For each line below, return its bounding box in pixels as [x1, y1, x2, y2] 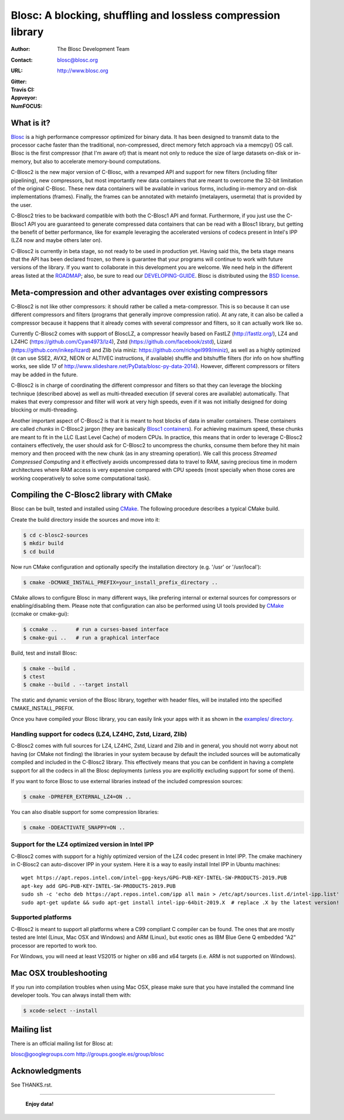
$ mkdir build [23, 540, 64, 547]
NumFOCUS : [11, 103, 43, 110]
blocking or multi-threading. [11, 406, 79, 413]
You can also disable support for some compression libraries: [11, 808, 159, 815]
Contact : [11, 56, 33, 63]
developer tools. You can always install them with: [11, 992, 131, 999]
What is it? [11, 118, 51, 128]
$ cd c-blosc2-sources [23, 532, 88, 539]
